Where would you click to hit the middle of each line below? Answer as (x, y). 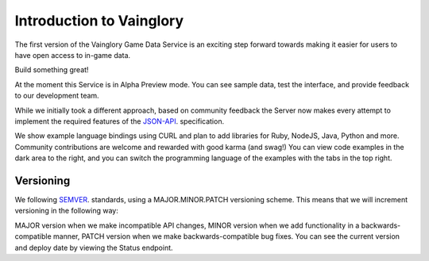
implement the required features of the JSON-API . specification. (120, 121)
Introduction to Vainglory (99, 21)
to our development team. (57, 96)
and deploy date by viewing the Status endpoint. (94, 248)
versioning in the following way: (66, 211)
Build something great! (52, 70)
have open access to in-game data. (73, 55)
